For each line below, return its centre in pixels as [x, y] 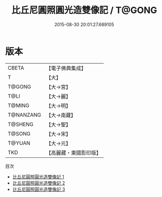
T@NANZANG [25, 115]
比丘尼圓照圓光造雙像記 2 [39, 183]
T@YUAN [19, 143]
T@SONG [19, 133]
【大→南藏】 [61, 115]
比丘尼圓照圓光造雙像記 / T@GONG [84, 10]
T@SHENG [21, 124]
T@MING [19, 105]
